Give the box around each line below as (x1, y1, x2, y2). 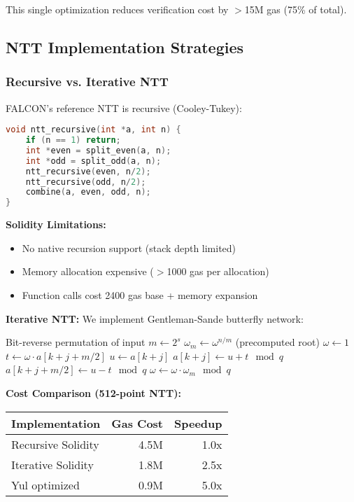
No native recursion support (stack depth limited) (22, 240, 236, 255)
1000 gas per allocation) (167, 264, 269, 279)
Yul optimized (11, 476, 80, 493)
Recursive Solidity (11, 435, 99, 452)
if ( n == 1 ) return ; (25, 135, 121, 146)
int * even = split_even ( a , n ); (25, 145, 171, 155)
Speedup (174, 414, 222, 431)
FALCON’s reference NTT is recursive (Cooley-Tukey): (6, 100, 242, 115)
